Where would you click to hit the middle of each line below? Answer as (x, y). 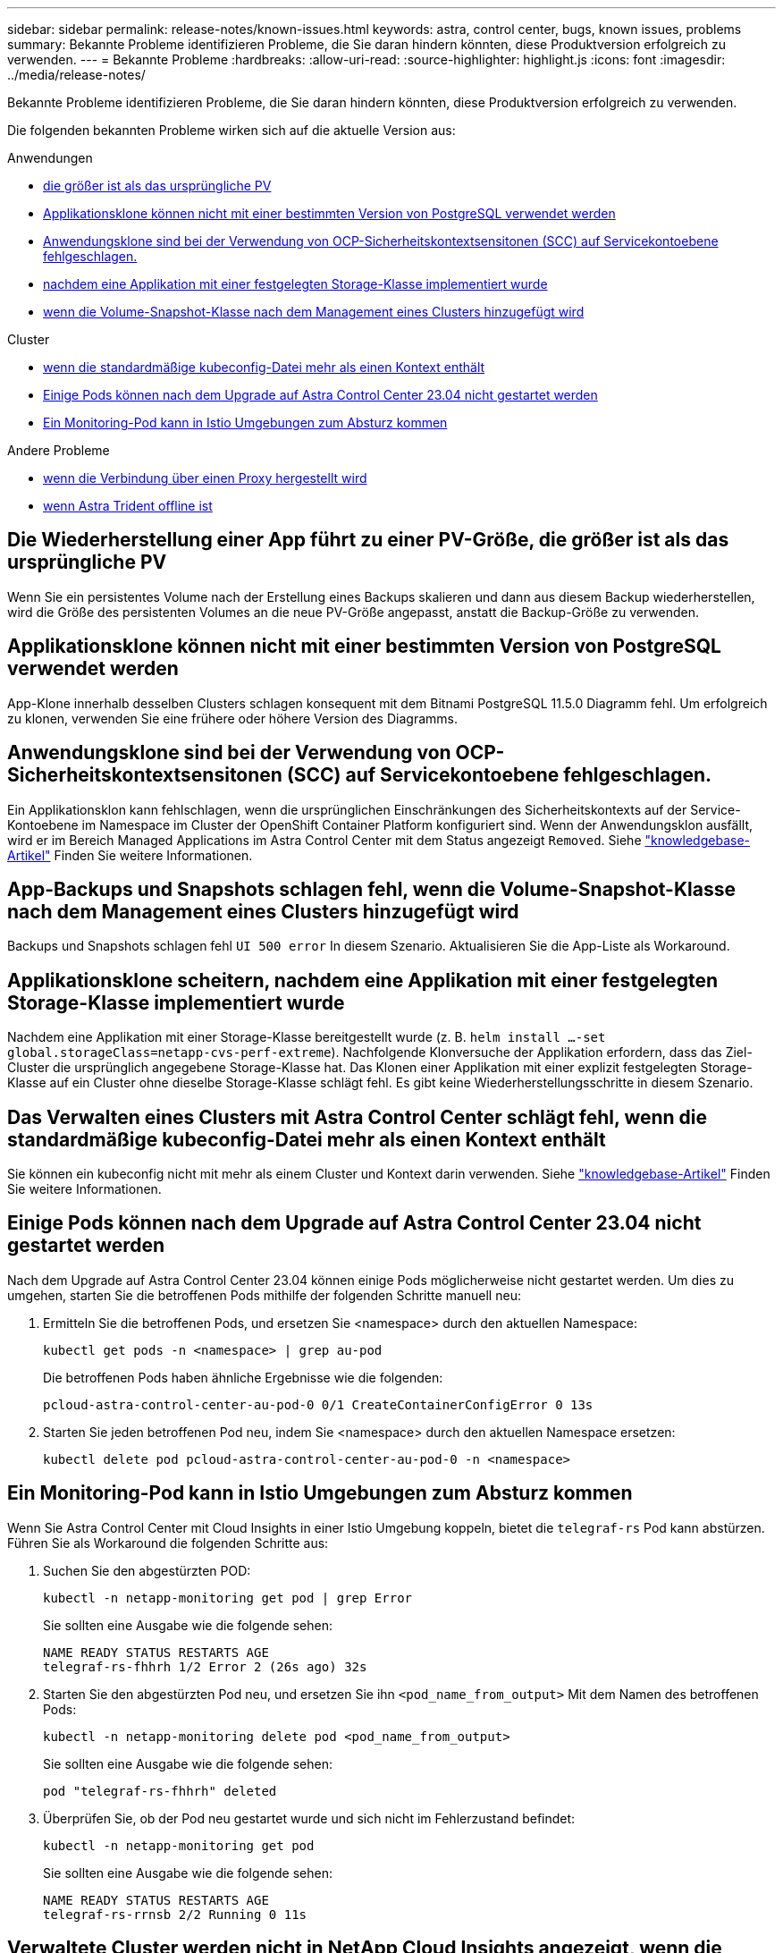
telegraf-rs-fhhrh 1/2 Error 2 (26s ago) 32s (205, 1666)
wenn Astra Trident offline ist (128, 506)
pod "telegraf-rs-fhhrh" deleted (160, 1791)
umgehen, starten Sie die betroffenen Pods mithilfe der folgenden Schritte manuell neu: (264, 1295)
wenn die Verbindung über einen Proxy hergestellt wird (205, 478)
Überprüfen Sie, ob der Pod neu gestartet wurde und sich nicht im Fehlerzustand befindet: (309, 1818)
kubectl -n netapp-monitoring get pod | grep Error (228, 1598)
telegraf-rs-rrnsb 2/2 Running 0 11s (175, 1914)
